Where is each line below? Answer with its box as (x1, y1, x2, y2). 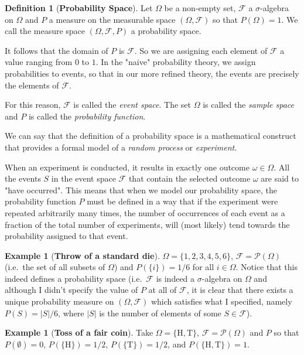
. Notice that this (235, 261, 298, 273)
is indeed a (156, 272, 195, 284)
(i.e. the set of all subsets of (5, 261, 105, 273)
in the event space (51, 172, 116, 185)
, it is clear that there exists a (186, 284, 293, 296)
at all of (148, 284, 177, 296)
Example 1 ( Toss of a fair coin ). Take (5, 326, 153, 339)
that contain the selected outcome (128, 172, 251, 185)
